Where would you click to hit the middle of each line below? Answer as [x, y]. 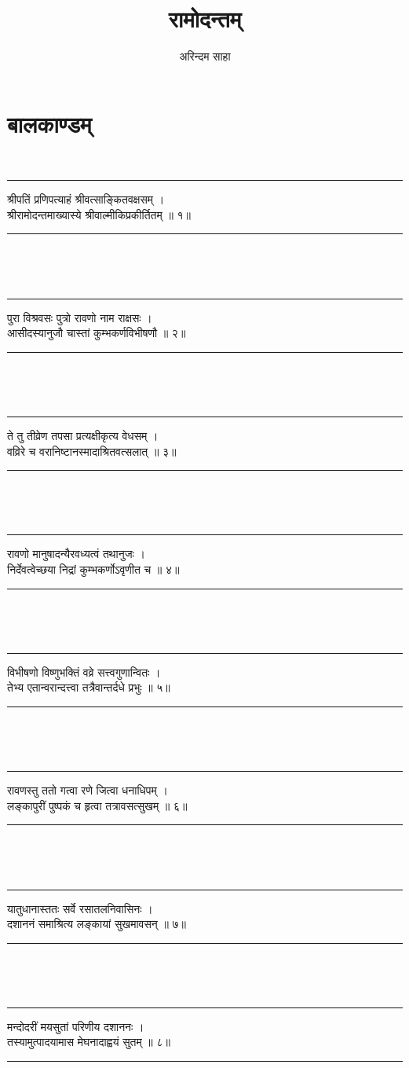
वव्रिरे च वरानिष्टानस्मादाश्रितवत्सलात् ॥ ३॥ [92, 451]
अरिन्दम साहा [205, 56]
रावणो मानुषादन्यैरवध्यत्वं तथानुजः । [76, 554]
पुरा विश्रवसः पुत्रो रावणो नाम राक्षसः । [80, 317]
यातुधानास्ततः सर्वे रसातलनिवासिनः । [80, 908]
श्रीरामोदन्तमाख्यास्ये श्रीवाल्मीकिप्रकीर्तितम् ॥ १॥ [99, 214]
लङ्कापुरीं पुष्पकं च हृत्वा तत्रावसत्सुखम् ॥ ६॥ [97, 805]
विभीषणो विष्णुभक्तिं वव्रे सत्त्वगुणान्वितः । [84, 672]
